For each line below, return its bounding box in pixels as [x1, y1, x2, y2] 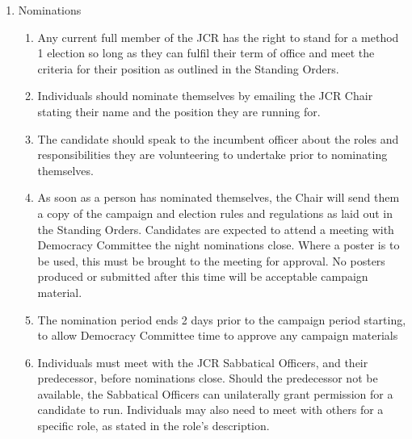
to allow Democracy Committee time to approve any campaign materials [37, 327, 398, 344]
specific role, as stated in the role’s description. [37, 417, 270, 434]
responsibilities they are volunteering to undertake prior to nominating [37, 146, 388, 163]
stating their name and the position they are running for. [37, 102, 321, 119]
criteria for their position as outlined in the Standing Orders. [37, 60, 339, 77]
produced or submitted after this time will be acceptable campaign [37, 268, 368, 285]
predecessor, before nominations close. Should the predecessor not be [37, 370, 378, 387]
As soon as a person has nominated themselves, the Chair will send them [37, 189, 400, 206]
